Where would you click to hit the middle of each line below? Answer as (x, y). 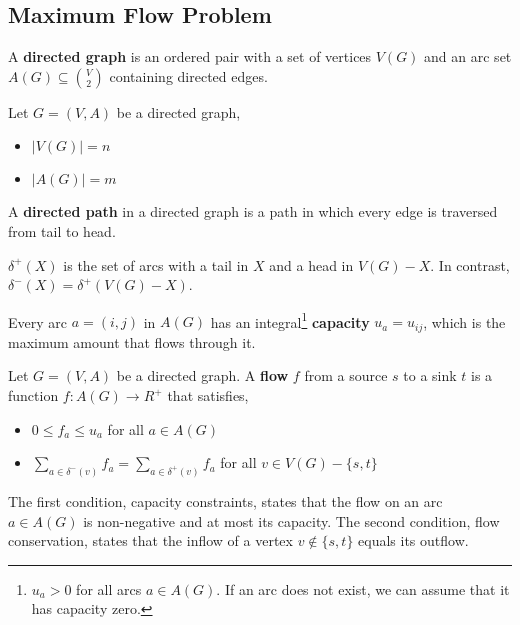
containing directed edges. (188, 75)
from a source (346, 375)
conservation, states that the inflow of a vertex (150, 540)
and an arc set (468, 56)
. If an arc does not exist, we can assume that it (363, 588)
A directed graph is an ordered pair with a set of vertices (190, 56)
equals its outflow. (413, 540)
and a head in (311, 264)
